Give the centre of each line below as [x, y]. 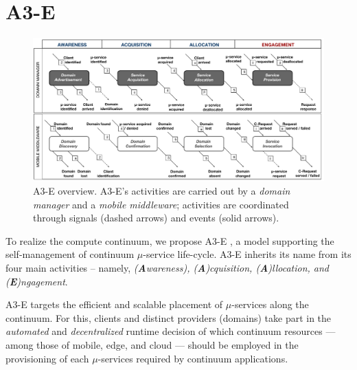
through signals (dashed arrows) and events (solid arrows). [156, 218]
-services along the [270, 304]
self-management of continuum [70, 254]
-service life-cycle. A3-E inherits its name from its [247, 254]
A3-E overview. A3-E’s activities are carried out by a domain [162, 190]
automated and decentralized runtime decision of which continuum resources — [171, 331]
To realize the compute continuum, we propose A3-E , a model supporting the [170, 240]
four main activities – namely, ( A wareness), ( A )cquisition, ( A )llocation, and [168, 267]
